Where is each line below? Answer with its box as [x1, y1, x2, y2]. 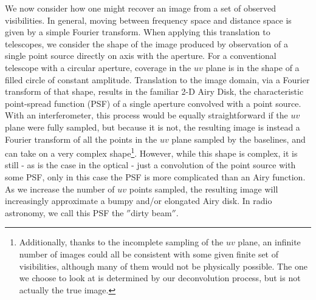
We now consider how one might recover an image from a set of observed [5, 2, 276, 14]
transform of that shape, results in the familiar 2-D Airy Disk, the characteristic [5, 85, 304, 98]
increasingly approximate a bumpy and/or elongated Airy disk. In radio [5, 194, 272, 207]
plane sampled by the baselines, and [171, 132, 306, 145]
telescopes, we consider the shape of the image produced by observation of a [5, 37, 288, 50]
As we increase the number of [5, 182, 115, 195]
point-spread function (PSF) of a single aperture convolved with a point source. [5, 97, 301, 109]
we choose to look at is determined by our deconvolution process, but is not [19, 271, 301, 284]
